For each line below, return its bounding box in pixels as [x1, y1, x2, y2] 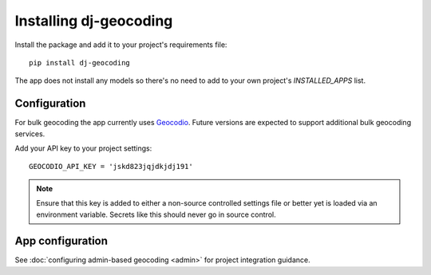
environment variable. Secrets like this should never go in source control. [36, 210, 276, 219]
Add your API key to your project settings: [14, 143, 152, 153]
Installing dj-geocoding [14, 12, 173, 29]
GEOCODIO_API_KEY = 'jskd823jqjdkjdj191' [29, 162, 193, 171]
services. [14, 128, 45, 139]
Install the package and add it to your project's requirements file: [14, 40, 227, 49]
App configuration [14, 234, 108, 248]
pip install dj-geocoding [29, 58, 131, 67]
